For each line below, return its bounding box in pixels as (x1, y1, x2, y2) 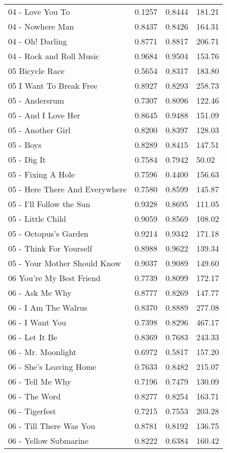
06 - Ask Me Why (8, 287, 72, 298)
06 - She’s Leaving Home (8, 361, 97, 372)
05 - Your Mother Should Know (8, 257, 121, 269)
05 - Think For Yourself (8, 242, 92, 254)
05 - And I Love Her (8, 109, 80, 121)
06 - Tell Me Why (8, 375, 71, 387)
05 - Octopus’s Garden (8, 228, 89, 239)
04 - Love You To (8, 6, 70, 17)
